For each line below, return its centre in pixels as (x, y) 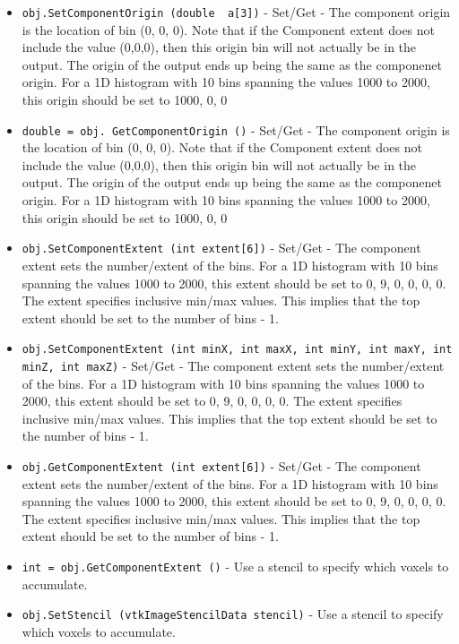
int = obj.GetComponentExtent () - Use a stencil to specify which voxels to (235, 566)
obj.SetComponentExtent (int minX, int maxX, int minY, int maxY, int (237, 350)
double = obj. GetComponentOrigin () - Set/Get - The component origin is (236, 129)
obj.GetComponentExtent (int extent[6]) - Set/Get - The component (221, 465)
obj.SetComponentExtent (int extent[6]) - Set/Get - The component (221, 248)
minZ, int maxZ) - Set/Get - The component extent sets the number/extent (233, 365)
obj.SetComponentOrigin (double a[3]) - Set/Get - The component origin (236, 12)
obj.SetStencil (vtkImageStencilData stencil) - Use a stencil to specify (233, 614)
